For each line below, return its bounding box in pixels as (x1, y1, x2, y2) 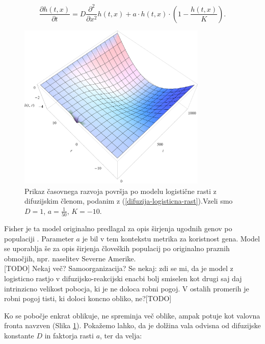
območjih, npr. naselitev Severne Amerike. (4, 253, 136, 263)
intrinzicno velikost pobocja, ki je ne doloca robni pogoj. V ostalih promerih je (4, 283, 249, 293)
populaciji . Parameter (4, 233, 74, 243)
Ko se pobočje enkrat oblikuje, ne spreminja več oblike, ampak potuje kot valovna (4, 310, 260, 321)
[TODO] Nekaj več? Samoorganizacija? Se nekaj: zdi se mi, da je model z (4, 263, 233, 274)
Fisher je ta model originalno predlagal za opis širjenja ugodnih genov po (4, 223, 232, 234)
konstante (4, 330, 34, 340)
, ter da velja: (100, 330, 142, 340)
